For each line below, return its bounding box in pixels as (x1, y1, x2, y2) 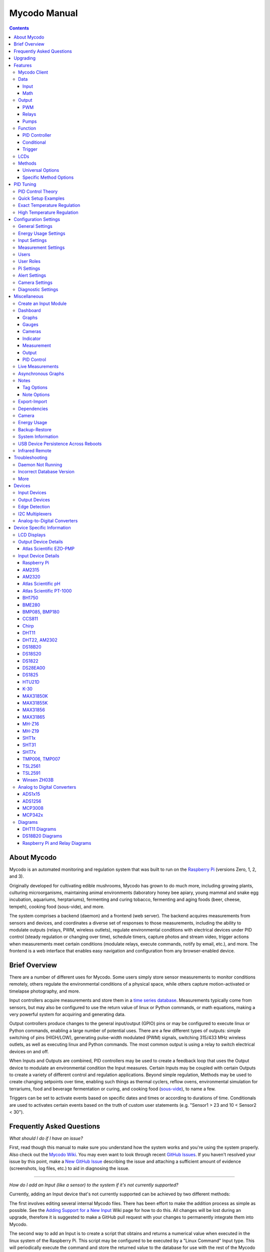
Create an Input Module (18, 300, 67, 306)
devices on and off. (9, 1048, 49, 1054)
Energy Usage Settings (18, 230, 65, 236)
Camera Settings (18, 279, 52, 285)
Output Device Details (18, 539, 63, 545)
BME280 (22, 601, 40, 608)
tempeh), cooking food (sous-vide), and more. (9, 903, 105, 909)
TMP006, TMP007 (22, 756, 60, 762)
